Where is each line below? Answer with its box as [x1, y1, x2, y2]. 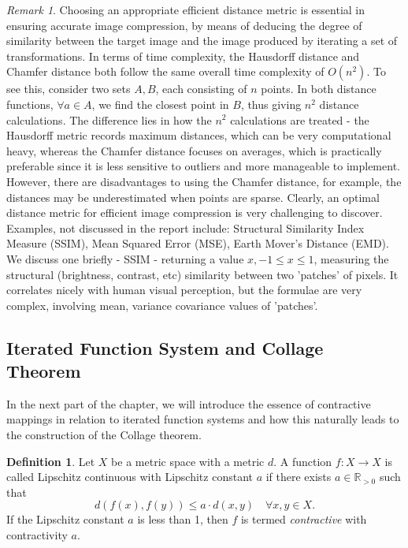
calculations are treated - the [230, 111, 369, 128]
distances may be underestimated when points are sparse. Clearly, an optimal [6, 188, 380, 205]
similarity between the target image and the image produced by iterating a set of [6, 32, 398, 49]
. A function [273, 453, 332, 469]
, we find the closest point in [91, 95, 229, 112]
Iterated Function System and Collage [6, 335, 324, 360]
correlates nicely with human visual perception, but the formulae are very [6, 281, 362, 298]
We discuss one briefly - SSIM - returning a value [6, 250, 244, 267]
